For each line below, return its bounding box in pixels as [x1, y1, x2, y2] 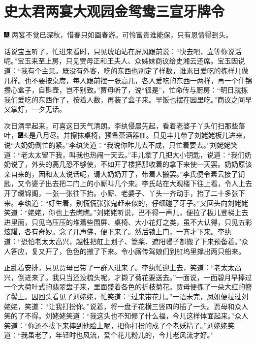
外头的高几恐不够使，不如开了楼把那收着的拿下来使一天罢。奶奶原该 [31, 159, 252, 169]
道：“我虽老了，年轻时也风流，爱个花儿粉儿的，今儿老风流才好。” [4, 330, 214, 340]
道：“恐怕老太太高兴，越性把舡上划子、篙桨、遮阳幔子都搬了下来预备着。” [4, 236, 242, 246]
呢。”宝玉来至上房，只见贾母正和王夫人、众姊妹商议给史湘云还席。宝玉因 [4, 56, 238, 66]
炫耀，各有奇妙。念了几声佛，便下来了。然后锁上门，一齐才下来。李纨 [4, 226, 231, 237]
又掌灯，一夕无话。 [4, 104, 66, 114]
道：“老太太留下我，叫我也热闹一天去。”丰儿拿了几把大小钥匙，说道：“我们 [4, 149, 245, 159]
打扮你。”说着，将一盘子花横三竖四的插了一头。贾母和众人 [62, 301, 249, 311]
